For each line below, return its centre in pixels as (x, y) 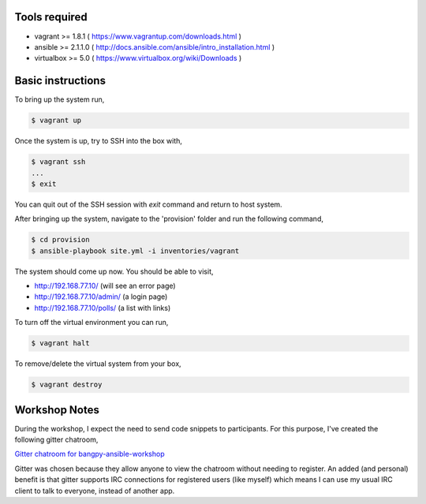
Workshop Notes (57, 410)
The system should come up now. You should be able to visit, (114, 271)
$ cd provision (60, 240)
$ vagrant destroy (67, 385)
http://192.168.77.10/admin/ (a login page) (101, 297)
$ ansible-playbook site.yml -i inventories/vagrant (135, 251)
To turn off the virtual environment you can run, (92, 323)
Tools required (51, 17)
